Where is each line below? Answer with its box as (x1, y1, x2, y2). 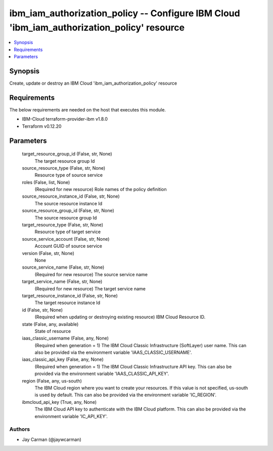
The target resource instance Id (34, 299, 101, 306)
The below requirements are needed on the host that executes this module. (9, 106, 166, 112)
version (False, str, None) (22, 250, 74, 256)
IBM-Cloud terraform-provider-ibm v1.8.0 (22, 116, 108, 122)
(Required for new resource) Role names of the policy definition (34, 186, 167, 193)
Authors (9, 426, 30, 433)
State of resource (34, 328, 71, 334)
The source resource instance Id (34, 200, 103, 206)
